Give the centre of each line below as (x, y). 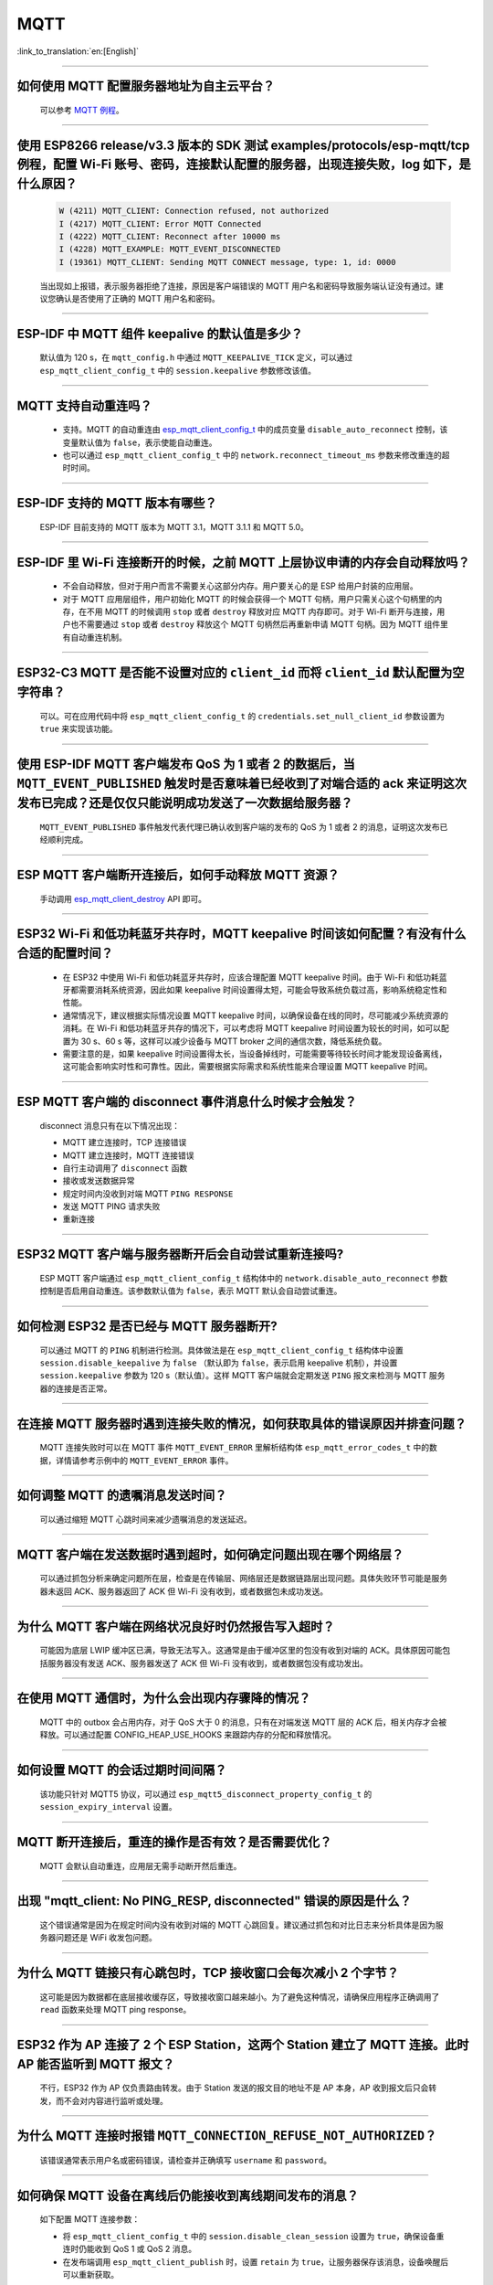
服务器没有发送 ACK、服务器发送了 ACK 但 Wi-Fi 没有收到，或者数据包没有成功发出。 (208, 1663)
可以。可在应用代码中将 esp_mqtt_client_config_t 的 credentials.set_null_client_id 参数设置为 (242, 716)
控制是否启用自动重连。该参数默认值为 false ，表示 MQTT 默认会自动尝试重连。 (191, 1291)
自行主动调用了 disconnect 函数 (125, 1168)
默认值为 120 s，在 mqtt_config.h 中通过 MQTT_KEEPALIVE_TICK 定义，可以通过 (196, 357)
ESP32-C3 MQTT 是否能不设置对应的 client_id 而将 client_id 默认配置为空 (241, 672)
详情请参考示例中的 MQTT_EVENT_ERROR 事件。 (144, 1460)
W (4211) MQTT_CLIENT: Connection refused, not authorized (194, 211)
